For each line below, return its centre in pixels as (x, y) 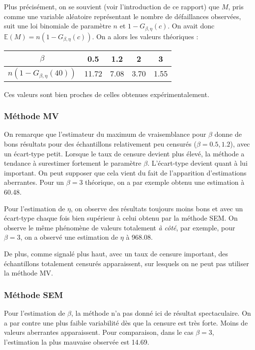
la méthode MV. (28, 273)
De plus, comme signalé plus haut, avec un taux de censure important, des (116, 253)
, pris (236, 6)
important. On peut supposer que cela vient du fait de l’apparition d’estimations (125, 172)
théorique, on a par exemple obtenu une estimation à (165, 182)
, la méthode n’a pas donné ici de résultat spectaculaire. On (161, 312)
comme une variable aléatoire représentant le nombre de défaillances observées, (123, 16)
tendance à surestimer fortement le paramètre (73, 163)
